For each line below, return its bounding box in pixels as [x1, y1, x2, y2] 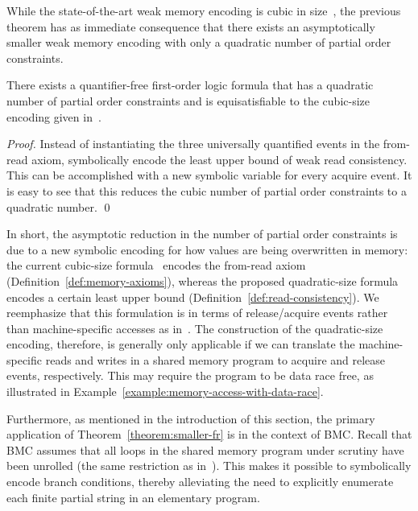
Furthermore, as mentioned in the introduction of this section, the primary [6, 410, 375, 427]
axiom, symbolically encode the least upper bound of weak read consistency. [31, 150, 408, 167]
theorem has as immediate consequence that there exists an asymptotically [6, 18, 375, 35]
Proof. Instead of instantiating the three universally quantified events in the [6, 135, 380, 152]
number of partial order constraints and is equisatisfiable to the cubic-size [6, 92, 370, 109]
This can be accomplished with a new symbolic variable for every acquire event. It [6, 167, 412, 183]
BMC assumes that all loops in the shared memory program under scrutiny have [6, 441, 404, 458]
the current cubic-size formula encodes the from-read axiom [6, 257, 306, 274]
